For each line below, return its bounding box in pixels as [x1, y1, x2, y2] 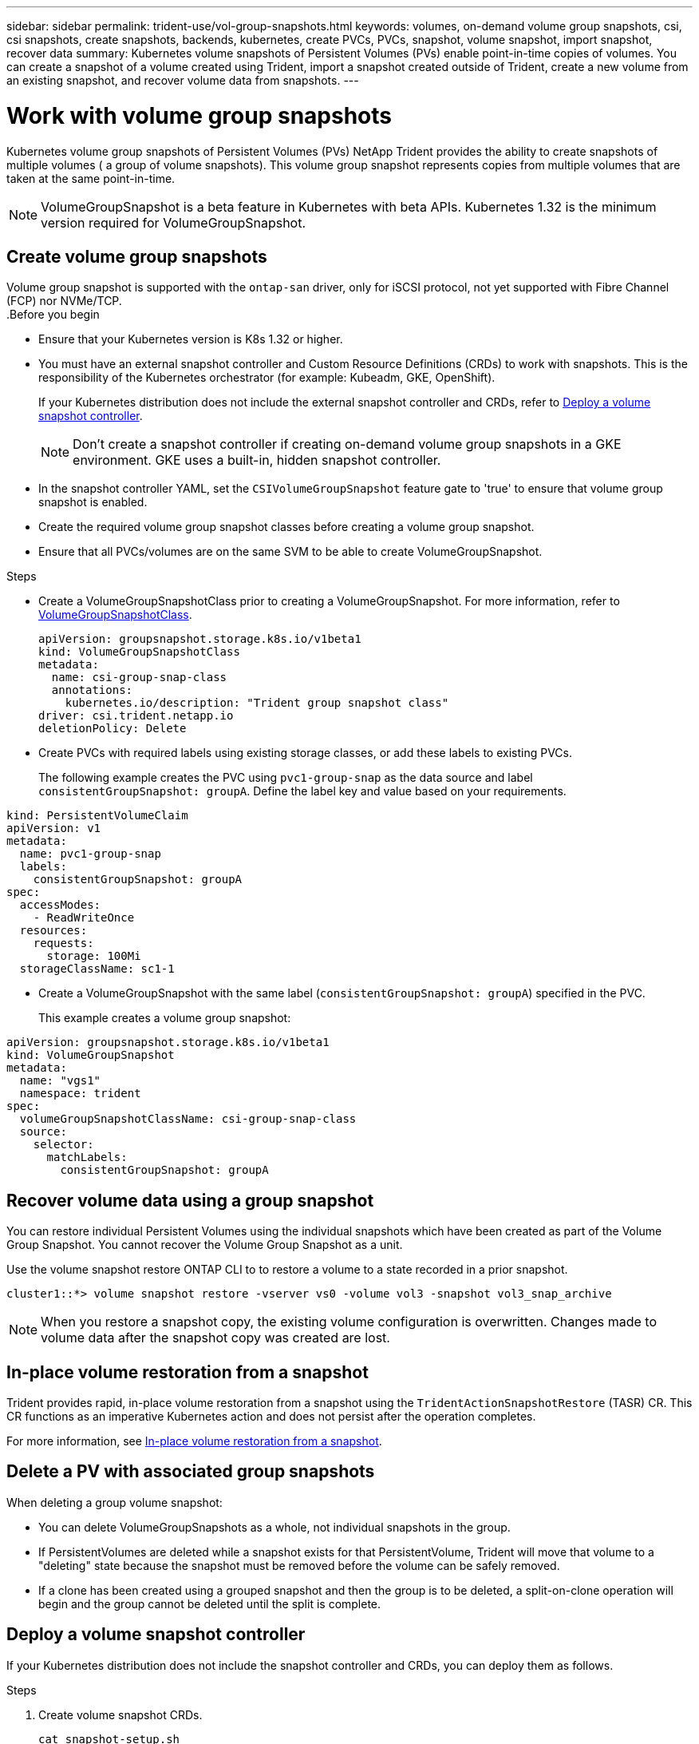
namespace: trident [19, 1087, 141, 1100]
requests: [33, 937, 94, 950]
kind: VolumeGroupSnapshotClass [38, 645, 240, 659]
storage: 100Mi [46, 949, 141, 963]
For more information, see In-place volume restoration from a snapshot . [6, 1434, 382, 1449]
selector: [33, 1138, 94, 1151]
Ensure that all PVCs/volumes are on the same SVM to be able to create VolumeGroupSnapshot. [38, 545, 543, 559]
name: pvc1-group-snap [19, 847, 161, 861]
